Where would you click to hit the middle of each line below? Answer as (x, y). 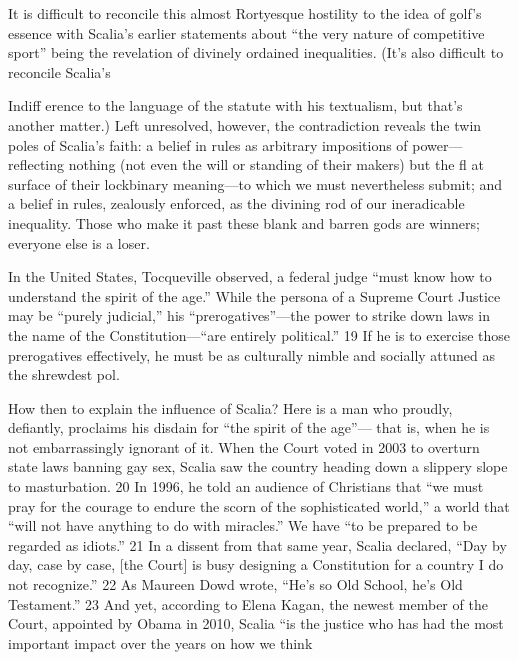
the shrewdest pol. (64, 374)
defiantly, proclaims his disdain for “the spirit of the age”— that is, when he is (249, 427)
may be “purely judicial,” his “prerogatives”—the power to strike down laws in (249, 315)
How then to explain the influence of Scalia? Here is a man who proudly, (230, 407)
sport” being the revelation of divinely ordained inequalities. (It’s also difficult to (256, 52)
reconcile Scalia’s (59, 71)
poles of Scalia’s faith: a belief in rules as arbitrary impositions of (208, 144)
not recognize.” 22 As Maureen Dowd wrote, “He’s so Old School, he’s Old (235, 584)
